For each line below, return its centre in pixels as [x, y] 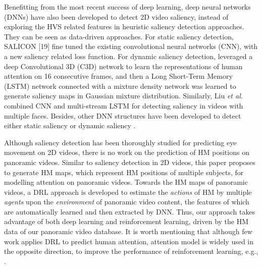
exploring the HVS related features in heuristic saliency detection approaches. [124, 26]
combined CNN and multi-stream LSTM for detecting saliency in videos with [124, 105]
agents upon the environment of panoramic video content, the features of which [127, 202]
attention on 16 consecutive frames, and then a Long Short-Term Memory [118, 76]
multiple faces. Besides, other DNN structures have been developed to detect [123, 115]
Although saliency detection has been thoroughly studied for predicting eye [120, 142]
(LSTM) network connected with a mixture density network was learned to [120, 86]
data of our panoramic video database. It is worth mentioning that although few [128, 231]
